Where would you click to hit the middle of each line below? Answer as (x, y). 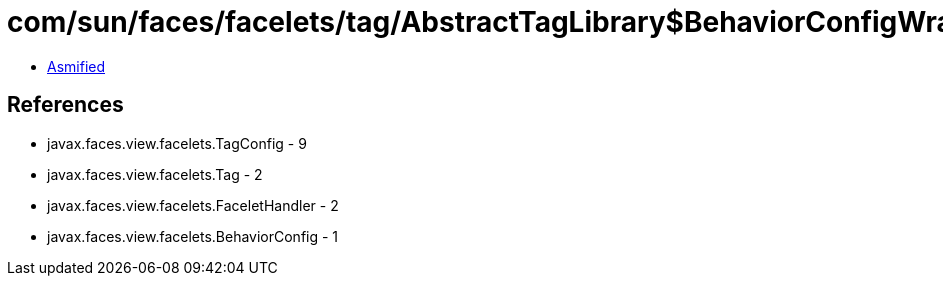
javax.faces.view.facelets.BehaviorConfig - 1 (193, 236)
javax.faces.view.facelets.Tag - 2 (155, 174)
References (65, 105)
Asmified (76, 66)
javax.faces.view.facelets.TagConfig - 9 (177, 143)
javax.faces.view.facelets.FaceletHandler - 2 (193, 205)
